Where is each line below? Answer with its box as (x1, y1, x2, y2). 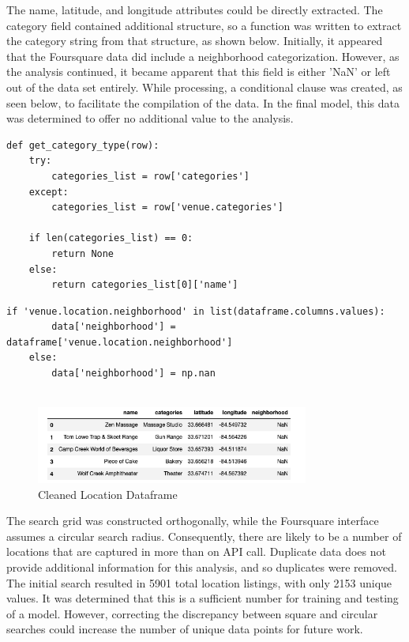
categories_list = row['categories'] (51, 170, 250, 182)
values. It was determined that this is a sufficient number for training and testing (6, 590, 399, 606)
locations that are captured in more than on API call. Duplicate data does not (6, 543, 386, 560)
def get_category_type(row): (6, 139, 159, 151)
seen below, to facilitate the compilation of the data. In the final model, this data (6, 94, 400, 111)
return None (51, 247, 114, 259)
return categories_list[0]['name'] (51, 279, 238, 291)
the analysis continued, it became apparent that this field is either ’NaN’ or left (6, 63, 391, 80)
